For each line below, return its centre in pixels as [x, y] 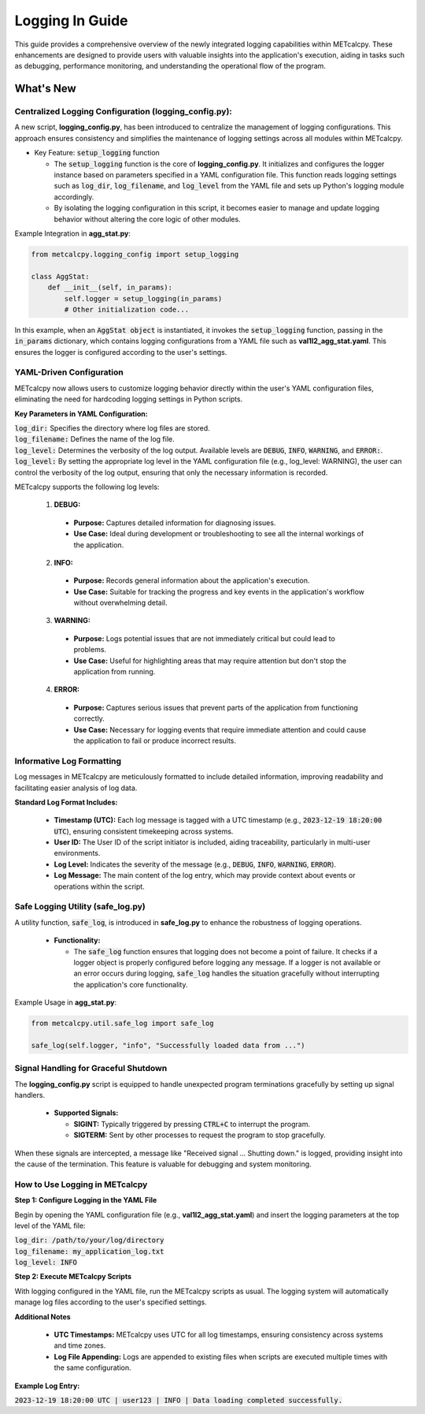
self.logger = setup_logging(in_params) [143, 298]
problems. [90, 650]
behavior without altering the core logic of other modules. [147, 219]
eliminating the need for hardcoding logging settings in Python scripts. [129, 399]
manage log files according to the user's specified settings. [111, 1302]
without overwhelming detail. [120, 603]
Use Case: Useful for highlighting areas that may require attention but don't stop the [210, 660]
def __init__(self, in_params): [110, 287]
